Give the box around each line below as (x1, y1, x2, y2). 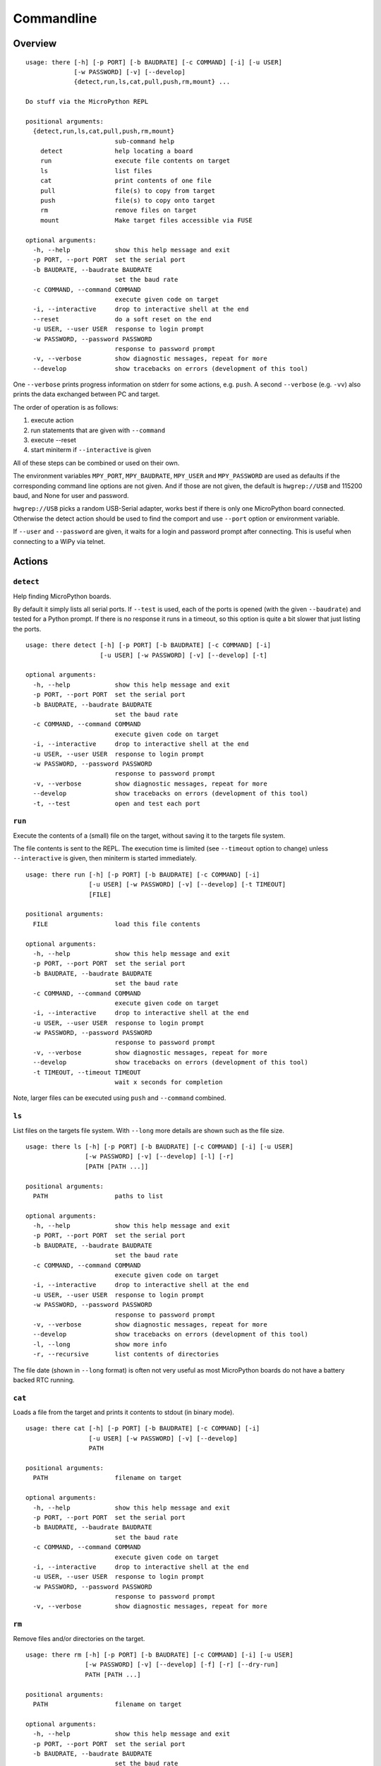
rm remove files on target (40, 206, 197, 215)
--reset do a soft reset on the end (32, 315, 212, 323)
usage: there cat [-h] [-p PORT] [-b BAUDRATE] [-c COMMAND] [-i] (25, 1424, 260, 1433)
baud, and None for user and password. (13, 491, 129, 499)
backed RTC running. (13, 1375, 75, 1384)
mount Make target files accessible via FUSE (40, 216, 253, 224)
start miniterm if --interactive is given (30, 446, 152, 454)
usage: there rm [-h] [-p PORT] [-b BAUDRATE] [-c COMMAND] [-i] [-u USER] (25, 1651, 294, 1659)
